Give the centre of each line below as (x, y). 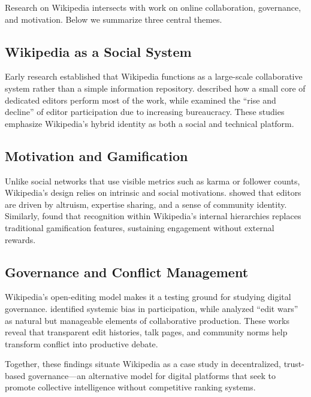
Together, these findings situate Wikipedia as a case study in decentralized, (143, 364)
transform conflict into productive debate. (81, 343)
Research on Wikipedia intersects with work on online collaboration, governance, (153, 7)
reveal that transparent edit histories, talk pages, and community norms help (146, 332)
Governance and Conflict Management (127, 272)
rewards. (20, 239)
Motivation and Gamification (96, 155)
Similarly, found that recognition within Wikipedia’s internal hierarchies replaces (153, 216)
